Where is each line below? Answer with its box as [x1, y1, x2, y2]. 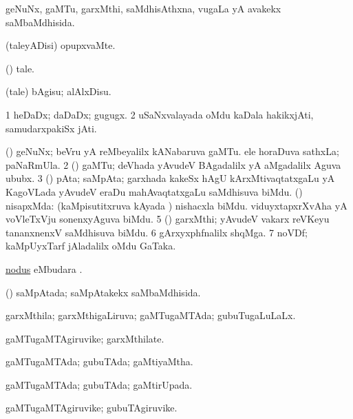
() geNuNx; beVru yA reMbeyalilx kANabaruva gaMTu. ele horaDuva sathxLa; [6, 144, 339, 159]
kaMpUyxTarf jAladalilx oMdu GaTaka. [6, 238, 176, 253]
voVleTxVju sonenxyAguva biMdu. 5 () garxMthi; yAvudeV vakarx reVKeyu [6, 212, 330, 226]
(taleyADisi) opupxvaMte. [6, 38, 116, 52]
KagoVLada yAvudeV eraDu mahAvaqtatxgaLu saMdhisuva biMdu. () [6, 184, 303, 198]
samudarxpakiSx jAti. [6, 121, 97, 135]
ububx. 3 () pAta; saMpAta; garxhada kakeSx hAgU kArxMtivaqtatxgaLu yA [6, 171, 335, 185]
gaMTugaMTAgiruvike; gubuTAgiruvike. [6, 400, 178, 415]
